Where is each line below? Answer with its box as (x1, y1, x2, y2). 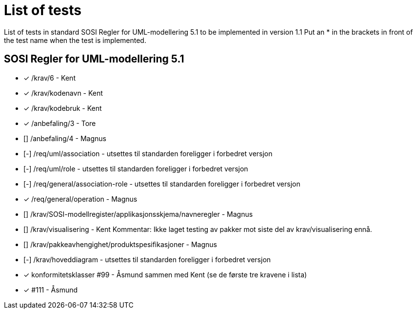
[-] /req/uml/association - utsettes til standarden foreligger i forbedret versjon (23, 149, 273, 158)
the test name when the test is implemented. (4, 36, 146, 44)
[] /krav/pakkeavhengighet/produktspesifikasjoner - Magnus (23, 240, 218, 249)
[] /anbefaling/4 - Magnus (23, 134, 106, 143)
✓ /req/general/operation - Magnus (23, 194, 138, 203)
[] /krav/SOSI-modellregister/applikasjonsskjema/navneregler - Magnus (23, 209, 253, 218)
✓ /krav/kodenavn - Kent (23, 88, 103, 97)
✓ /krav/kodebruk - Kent (23, 104, 102, 112)
